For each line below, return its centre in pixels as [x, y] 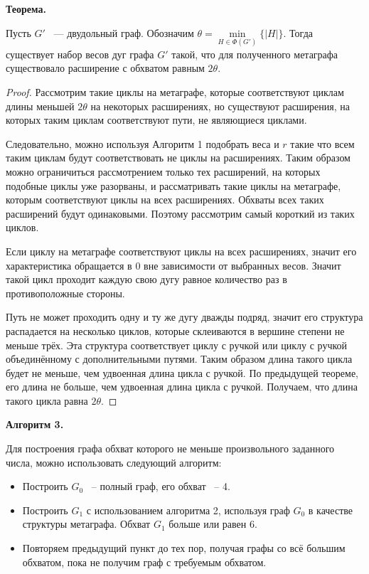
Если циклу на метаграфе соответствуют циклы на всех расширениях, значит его [181, 251]
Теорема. [26, 9]
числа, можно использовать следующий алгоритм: [114, 462]
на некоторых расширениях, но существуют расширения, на [220, 106]
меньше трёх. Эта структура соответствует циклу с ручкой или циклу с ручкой [177, 345]
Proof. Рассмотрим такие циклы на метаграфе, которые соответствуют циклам [175, 92]
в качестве [331, 510]
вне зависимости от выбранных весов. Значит [242, 265]
